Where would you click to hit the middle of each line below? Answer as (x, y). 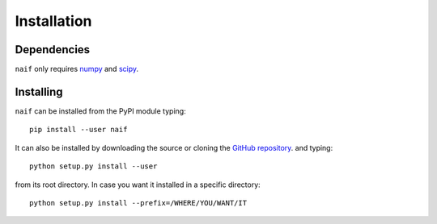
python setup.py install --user (93, 166)
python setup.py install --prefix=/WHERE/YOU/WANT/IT (138, 203)
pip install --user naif (78, 130)
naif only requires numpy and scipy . (77, 69)
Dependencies (53, 50)
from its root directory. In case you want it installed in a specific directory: (138, 185)
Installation (53, 21)
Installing (39, 91)
